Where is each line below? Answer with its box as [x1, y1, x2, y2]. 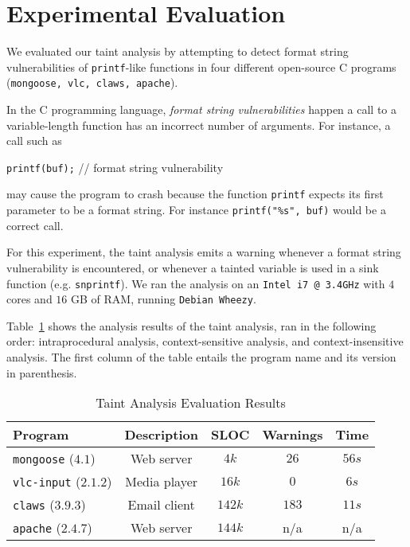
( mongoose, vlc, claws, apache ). [6, 74, 178, 91]
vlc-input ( [13, 472, 81, 491]
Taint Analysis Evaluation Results [96, 393, 286, 412]
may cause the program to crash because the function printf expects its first [6, 186, 384, 202]
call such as [6, 132, 62, 149]
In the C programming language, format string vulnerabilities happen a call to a [6, 101, 396, 118]
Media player [125, 472, 198, 491]
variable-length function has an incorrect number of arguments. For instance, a [6, 116, 391, 133]
